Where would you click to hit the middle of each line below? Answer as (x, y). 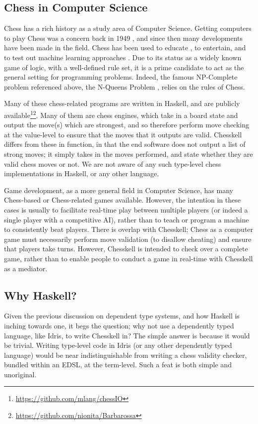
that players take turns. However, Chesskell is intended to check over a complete (126, 249)
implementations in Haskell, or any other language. (82, 173)
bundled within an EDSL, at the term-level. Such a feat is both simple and (118, 365)
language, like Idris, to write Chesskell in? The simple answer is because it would (127, 335)
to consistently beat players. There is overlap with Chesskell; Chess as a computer (129, 229)
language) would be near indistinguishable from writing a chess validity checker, (126, 355)
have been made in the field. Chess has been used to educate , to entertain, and (125, 48)
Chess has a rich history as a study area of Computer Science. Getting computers (128, 28)
